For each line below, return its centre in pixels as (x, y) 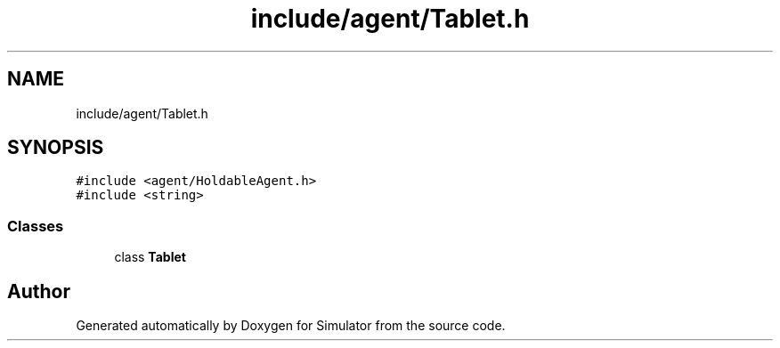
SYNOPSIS (56, 148)
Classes (36, 226)
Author (39, 291)
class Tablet (150, 257)
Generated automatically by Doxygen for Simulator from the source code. (291, 326)
